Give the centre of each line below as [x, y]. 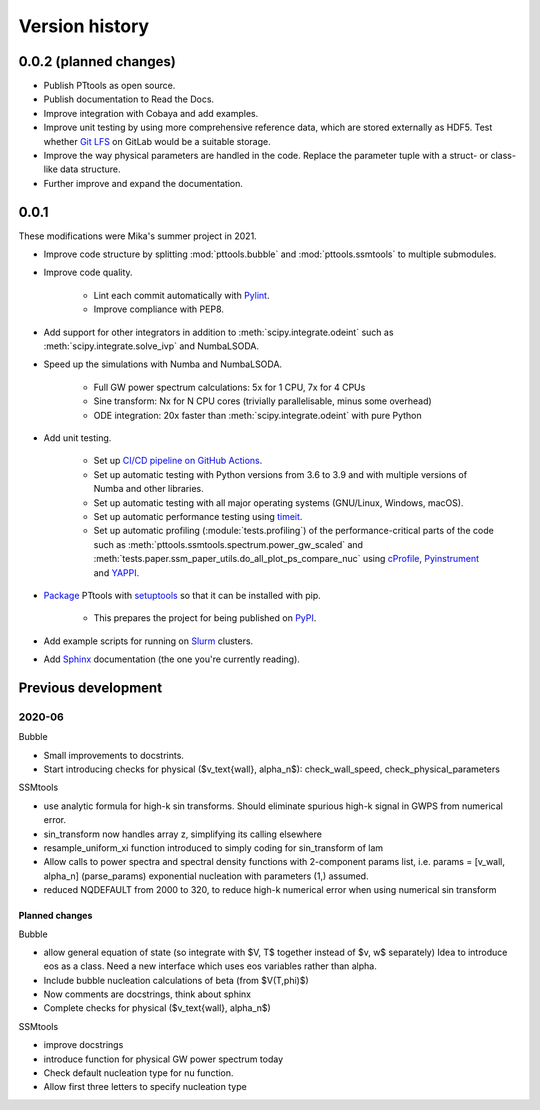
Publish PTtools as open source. [109, 86]
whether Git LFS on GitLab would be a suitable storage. [157, 141]
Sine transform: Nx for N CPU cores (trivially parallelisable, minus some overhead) [262, 401]
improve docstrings [83, 1045]
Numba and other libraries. [148, 489]
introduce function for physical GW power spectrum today [163, 1059]
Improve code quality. [88, 272]
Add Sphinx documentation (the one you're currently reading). [171, 659]
